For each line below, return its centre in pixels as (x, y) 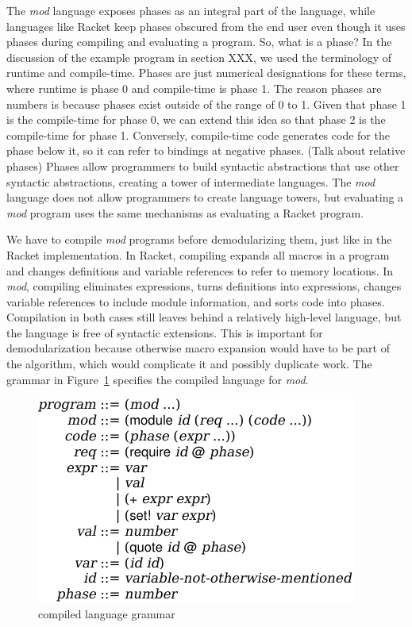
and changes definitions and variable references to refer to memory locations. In (200, 270)
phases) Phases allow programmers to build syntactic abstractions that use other (203, 165)
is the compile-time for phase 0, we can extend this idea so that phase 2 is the (196, 119)
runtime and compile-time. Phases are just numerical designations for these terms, (206, 73)
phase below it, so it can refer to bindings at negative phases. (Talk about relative (206, 150)
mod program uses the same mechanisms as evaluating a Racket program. (185, 212)
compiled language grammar (107, 613)
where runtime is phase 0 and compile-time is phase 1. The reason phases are (194, 88)
